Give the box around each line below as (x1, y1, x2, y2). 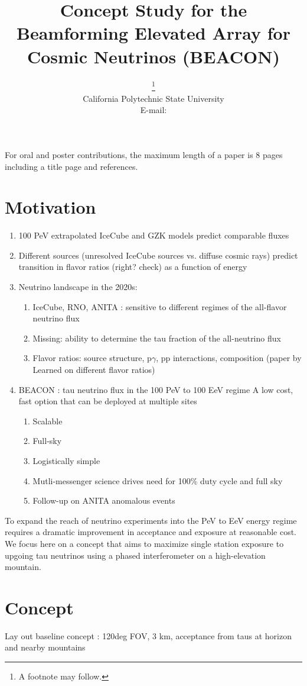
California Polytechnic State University (83, 92, 224, 104)
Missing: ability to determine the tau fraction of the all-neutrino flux (32, 331, 281, 344)
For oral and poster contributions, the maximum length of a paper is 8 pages (5, 148, 283, 160)
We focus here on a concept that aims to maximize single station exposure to (5, 537, 284, 549)
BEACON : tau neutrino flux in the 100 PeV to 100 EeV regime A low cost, (18, 383, 293, 395)
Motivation (5, 195, 96, 219)
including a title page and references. (5, 160, 138, 172)
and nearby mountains (5, 641, 86, 653)
